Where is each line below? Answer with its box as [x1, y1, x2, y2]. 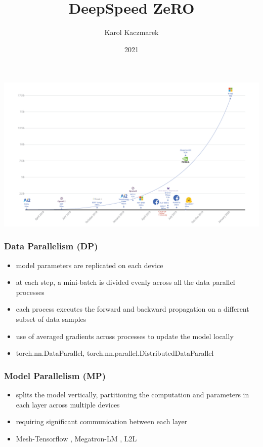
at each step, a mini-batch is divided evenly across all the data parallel [16, 277, 235, 287]
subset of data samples [16, 314, 86, 324]
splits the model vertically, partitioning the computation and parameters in [16, 389, 249, 399]
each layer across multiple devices [16, 399, 120, 409]
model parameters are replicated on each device [16, 259, 163, 270]
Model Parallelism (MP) [4, 369, 106, 382]
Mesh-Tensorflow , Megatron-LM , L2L [16, 433, 137, 443]
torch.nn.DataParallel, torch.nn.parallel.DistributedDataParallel [16, 348, 214, 358]
